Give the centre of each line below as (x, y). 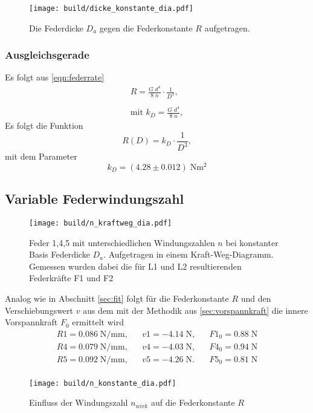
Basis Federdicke (60, 254)
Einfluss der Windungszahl (79, 402)
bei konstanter (252, 242)
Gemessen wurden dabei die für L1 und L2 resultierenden (135, 266)
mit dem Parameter (41, 156)
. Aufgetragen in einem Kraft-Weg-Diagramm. (189, 254)
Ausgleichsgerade (47, 55)
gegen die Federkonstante (146, 28)
